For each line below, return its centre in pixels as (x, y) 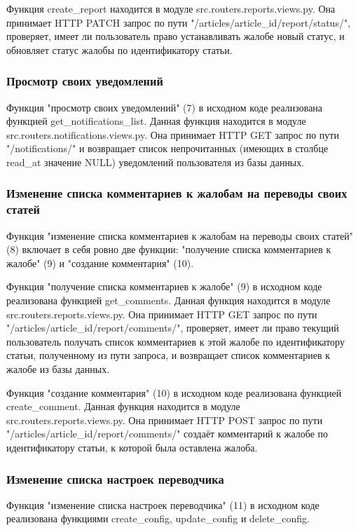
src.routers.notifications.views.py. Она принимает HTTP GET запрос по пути (173, 134)
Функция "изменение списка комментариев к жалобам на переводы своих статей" (180, 235)
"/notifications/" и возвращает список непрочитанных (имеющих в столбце (167, 148)
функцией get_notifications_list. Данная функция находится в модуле (156, 121)
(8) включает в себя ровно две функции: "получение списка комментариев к (169, 249)
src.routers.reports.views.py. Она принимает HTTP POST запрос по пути (165, 420)
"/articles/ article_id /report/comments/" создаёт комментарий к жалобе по (167, 434)
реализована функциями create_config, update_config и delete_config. (158, 518)
